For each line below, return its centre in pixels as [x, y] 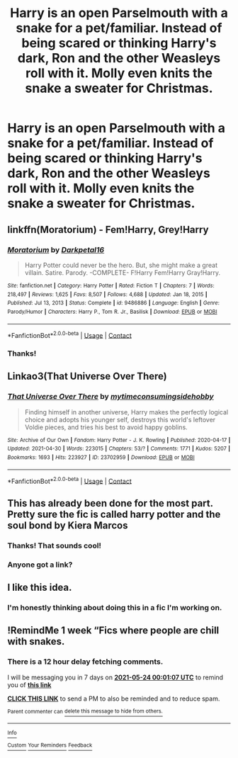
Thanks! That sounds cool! [54, 545]
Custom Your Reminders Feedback [50, 745]
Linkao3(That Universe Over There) [87, 377]
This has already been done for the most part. [110, 503]
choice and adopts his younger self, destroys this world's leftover [120, 419]
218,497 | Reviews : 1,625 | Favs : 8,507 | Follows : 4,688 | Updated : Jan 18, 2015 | [107, 294]
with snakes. [36, 641]
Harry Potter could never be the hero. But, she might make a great [121, 265]
